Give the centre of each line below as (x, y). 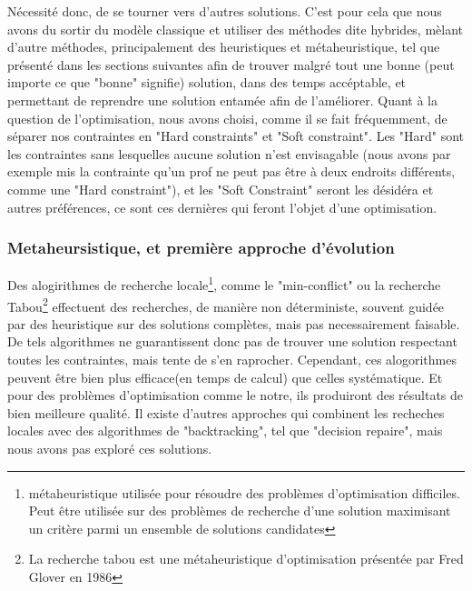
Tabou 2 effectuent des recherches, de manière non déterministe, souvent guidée (226, 305)
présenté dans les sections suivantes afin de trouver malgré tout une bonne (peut (231, 64)
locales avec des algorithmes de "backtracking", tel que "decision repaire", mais (225, 431)
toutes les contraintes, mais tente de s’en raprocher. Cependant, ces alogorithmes (232, 360)
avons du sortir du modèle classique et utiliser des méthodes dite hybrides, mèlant (236, 29)
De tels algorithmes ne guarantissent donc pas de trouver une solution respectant (232, 341)
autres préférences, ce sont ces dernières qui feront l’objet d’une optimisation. (222, 207)
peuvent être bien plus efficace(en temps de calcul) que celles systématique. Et (225, 377)
